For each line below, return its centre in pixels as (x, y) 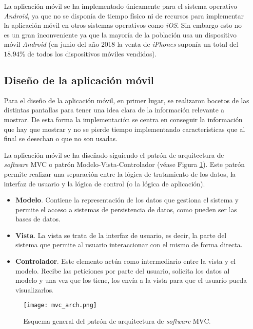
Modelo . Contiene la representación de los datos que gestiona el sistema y (127, 200)
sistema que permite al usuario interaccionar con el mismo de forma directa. (129, 245)
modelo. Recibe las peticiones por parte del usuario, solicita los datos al (122, 270)
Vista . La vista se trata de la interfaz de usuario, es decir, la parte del (121, 235)
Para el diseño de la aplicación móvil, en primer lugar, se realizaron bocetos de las (126, 100)
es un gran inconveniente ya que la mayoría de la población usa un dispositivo (120, 34)
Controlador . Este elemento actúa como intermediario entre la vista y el (126, 261)
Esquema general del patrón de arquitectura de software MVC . (117, 321)
